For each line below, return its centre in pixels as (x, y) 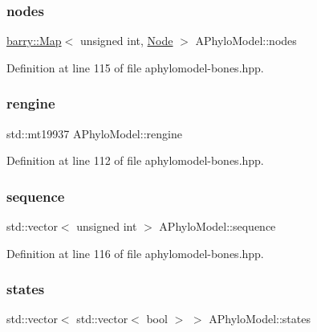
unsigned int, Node (126, 41)
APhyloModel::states (260, 319)
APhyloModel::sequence (217, 226)
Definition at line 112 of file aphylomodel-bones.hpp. (135, 160)
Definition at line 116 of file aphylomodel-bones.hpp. (135, 253)
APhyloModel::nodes (246, 41)
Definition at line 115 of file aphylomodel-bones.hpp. (135, 67)
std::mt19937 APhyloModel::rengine (94, 133)
